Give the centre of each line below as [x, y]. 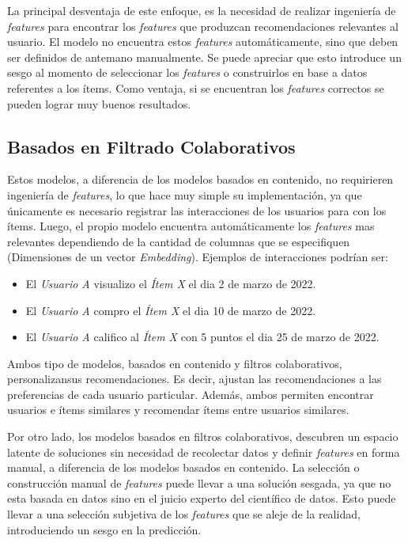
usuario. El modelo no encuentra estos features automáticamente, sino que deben [203, 42]
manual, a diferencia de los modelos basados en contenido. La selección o [183, 467]
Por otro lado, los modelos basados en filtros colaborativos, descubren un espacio [203, 437]
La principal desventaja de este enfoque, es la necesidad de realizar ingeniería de [202, 10]
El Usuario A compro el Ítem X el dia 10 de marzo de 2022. [171, 310]
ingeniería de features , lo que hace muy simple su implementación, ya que [185, 194]
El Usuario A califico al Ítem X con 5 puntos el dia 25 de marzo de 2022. [202, 337]
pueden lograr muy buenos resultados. [99, 103]
